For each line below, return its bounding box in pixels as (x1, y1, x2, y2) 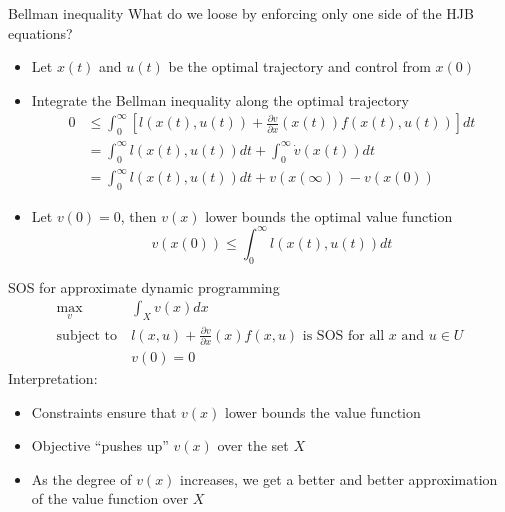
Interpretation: (8, 368, 98, 389)
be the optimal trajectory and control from (168, 56, 431, 77)
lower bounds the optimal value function (205, 205, 453, 226)
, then (120, 205, 157, 226)
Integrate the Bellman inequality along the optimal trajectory (31, 89, 409, 110)
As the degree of (31, 468, 132, 489)
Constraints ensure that (31, 401, 177, 422)
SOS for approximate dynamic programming (8, 276, 280, 297)
